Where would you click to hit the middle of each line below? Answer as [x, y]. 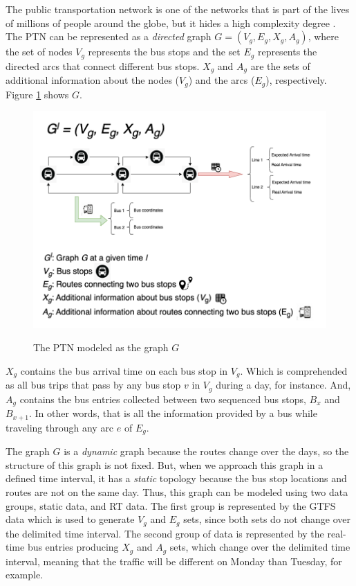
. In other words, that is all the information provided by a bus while [173, 413]
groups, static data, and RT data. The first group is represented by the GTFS [171, 505]
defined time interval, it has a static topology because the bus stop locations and [176, 478]
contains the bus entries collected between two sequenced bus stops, [163, 399]
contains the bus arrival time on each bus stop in [124, 370]
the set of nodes [39, 52]
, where [323, 36]
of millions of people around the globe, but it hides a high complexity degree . [171, 23]
